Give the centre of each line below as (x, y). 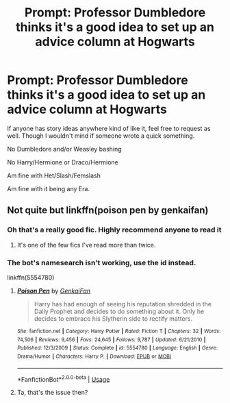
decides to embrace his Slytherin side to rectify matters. (113, 318)
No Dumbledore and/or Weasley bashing (64, 149)
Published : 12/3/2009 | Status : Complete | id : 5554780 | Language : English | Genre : (117, 348)
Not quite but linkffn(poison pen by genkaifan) (108, 210)
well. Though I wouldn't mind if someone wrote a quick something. (101, 136)
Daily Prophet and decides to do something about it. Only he (119, 311)
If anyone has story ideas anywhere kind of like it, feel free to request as (109, 128)
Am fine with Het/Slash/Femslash (54, 175)
